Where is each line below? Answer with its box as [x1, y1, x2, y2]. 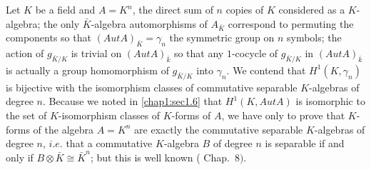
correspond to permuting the [228, 16, 354, 31]
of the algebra [33, 121, 94, 136]
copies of [225, 2, 264, 16]
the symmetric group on [169, 30, 275, 45]
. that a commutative [59, 136, 153, 151]
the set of [6, 107, 47, 122]
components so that [6, 30, 91, 45]
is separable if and [265, 136, 345, 151]
